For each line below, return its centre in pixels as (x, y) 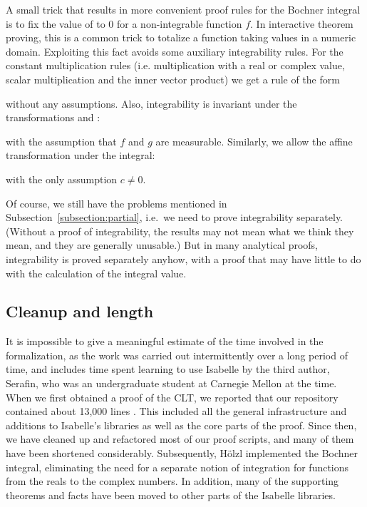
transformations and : (53, 117)
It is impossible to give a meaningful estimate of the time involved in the (165, 341)
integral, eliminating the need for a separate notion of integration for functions (177, 467)
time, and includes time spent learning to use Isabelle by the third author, (168, 369)
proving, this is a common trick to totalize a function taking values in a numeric (181, 37)
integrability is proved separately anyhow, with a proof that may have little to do (183, 258)
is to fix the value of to (56, 23)
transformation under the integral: (81, 155)
